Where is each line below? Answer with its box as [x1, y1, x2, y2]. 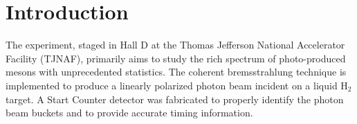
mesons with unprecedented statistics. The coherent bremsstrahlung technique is [6, 64, 347, 79]
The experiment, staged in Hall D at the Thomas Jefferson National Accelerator [6, 37, 345, 52]
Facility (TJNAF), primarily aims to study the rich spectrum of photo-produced [6, 51, 346, 65]
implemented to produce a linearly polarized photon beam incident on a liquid [6, 78, 338, 92]
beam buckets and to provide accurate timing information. [6, 105, 253, 120]
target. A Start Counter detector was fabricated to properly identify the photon [6, 91, 344, 106]
